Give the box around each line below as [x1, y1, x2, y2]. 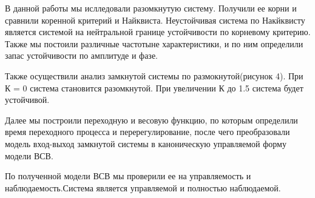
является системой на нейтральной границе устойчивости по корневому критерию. [5, 25, 311, 38]
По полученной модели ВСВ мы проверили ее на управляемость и [5, 170, 251, 182]
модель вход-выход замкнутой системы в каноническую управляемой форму [5, 137, 286, 150]
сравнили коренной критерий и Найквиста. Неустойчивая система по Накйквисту [5, 13, 305, 26]
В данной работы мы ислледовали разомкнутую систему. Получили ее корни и [5, 2, 297, 14]
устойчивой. [5, 93, 50, 106]
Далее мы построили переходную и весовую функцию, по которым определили [5, 113, 298, 126]
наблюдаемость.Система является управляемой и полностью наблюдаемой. [5, 181, 281, 194]
